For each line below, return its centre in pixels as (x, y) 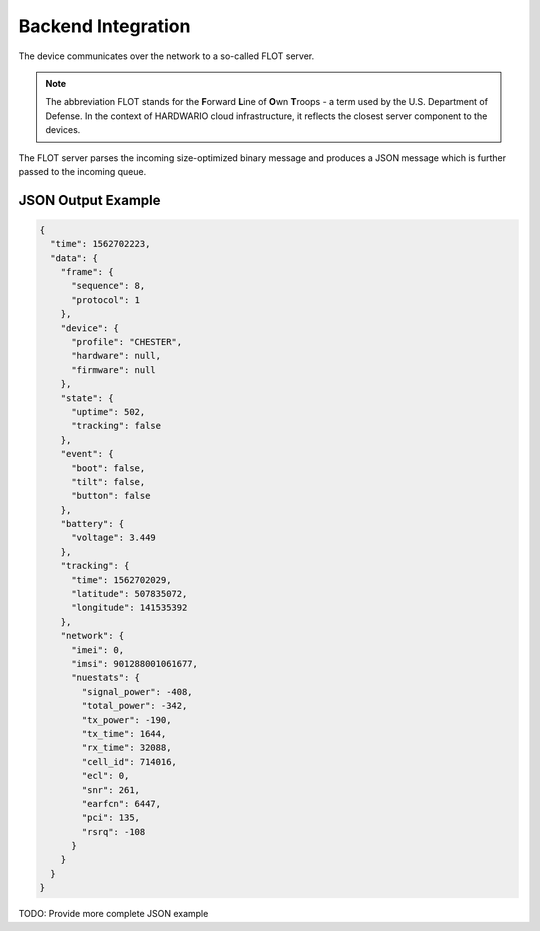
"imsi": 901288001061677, (135, 663)
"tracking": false (116, 426)
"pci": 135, (110, 818)
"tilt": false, (108, 481)
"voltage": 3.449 (114, 538)
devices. (63, 130)
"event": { (87, 454)
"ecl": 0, (105, 776)
